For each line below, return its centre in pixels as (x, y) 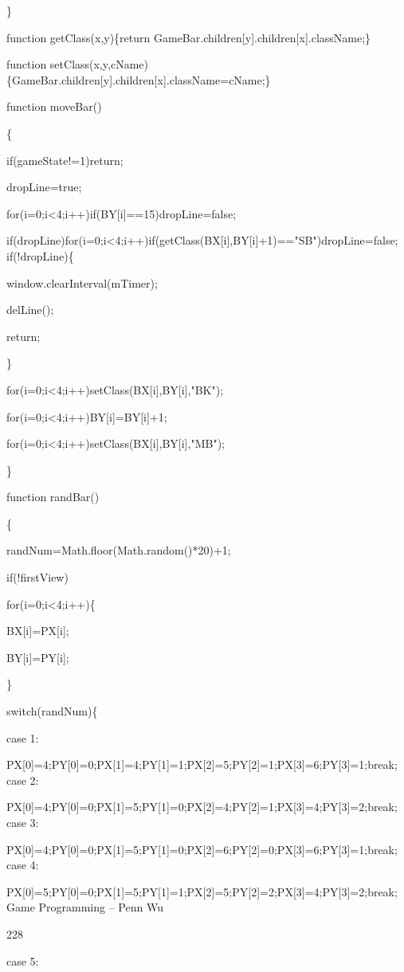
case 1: (23, 737)
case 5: (23, 960)
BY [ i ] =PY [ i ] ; (38, 657)
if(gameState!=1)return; (65, 160)
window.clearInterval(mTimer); (82, 282)
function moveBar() (54, 106)
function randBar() (53, 497)
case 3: (23, 822)
